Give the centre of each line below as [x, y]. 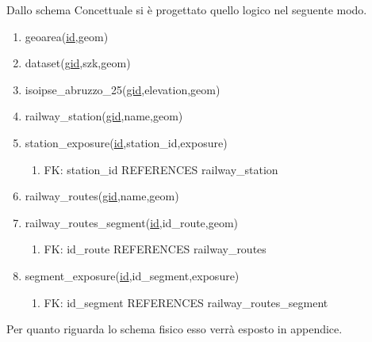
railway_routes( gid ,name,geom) [102, 196]
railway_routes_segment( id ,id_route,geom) [132, 222]
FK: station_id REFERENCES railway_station [161, 169]
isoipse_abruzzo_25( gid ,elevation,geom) [123, 89]
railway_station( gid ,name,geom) [104, 116]
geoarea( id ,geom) [67, 36]
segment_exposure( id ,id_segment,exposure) [132, 275]
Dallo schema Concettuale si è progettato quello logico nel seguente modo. [187, 9]
